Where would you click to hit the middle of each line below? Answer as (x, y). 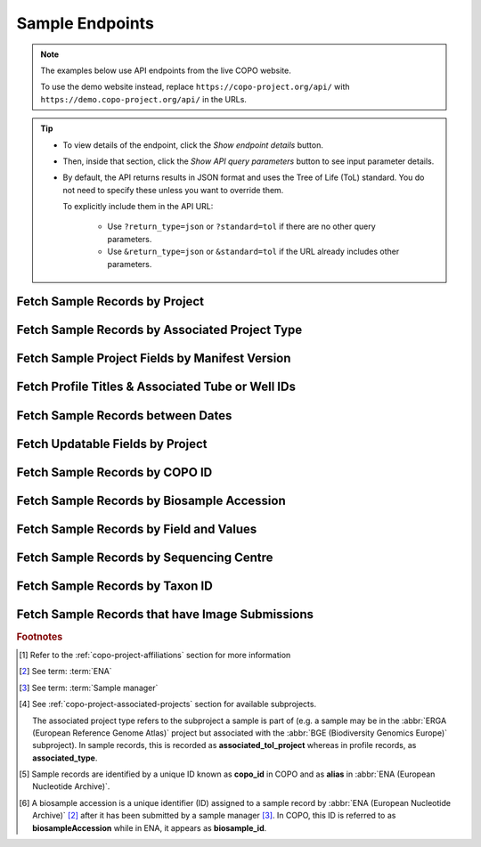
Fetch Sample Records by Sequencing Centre (145, 557)
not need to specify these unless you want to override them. (173, 190)
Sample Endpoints (86, 23)
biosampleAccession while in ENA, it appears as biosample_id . (150, 827)
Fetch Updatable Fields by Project (112, 444)
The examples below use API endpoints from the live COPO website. (166, 70)
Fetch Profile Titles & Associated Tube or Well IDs (156, 387)
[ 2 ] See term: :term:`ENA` (65, 672)
